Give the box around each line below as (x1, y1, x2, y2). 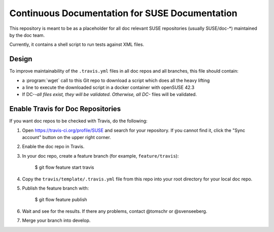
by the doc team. (9, 32, 45, 38)
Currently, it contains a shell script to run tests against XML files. (9, 41, 145, 48)
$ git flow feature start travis (35, 164, 94, 170)
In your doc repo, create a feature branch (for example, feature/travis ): (22, 153, 179, 159)
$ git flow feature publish (35, 197, 87, 203)
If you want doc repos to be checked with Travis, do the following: (9, 118, 148, 124)
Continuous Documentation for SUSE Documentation (9, 8, 238, 19)
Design (9, 55, 32, 63)
